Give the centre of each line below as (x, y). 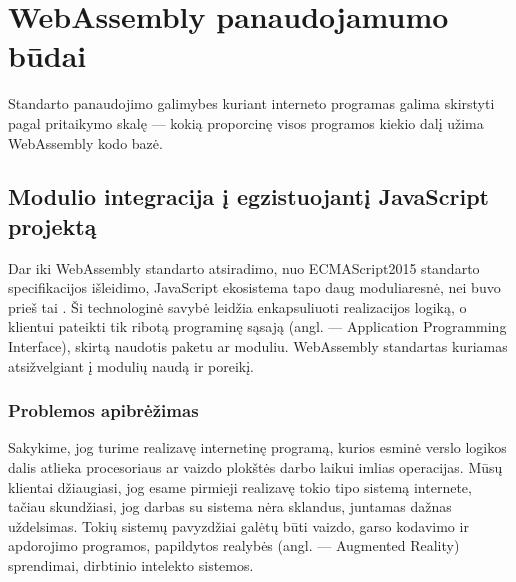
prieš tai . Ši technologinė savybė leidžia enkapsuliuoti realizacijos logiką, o (237, 306)
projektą (52, 225)
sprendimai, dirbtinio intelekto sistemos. (131, 565)
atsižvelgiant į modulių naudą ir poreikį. (131, 365)
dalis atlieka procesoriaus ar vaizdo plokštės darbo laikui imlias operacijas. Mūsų (255, 467)
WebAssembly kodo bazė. (85, 142)
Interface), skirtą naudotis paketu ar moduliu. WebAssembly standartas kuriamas (258, 346)
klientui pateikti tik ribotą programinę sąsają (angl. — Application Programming (257, 326)
